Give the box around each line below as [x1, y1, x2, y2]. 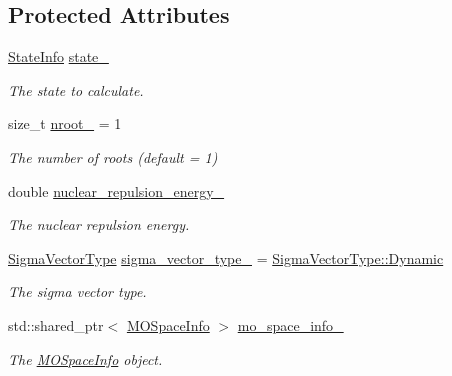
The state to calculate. [8, 79, 144, 100]
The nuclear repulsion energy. [8, 214, 190, 235]
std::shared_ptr [8, 314, 104, 335]
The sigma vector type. [8, 281, 147, 302]
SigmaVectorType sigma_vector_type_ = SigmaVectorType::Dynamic [8, 247, 444, 268]
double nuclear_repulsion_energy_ [8, 180, 225, 201]
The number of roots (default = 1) [8, 146, 218, 167]
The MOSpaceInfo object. [8, 348, 163, 369]
